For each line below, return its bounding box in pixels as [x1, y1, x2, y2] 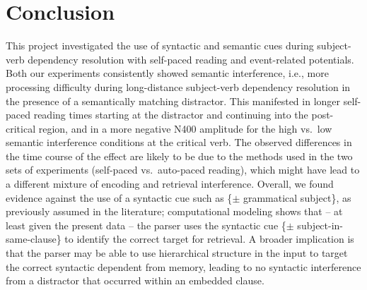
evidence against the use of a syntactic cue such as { [6, 190, 233, 205]
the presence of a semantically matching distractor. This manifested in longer [6, 93, 341, 108]
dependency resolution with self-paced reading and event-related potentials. [28, 52, 354, 66]
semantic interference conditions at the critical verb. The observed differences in [6, 135, 352, 150]
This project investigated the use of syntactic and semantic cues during [6, 38, 314, 53]
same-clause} [6, 231, 62, 246]
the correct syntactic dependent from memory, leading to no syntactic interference [6, 259, 361, 274]
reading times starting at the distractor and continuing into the [33, 107, 308, 122]
